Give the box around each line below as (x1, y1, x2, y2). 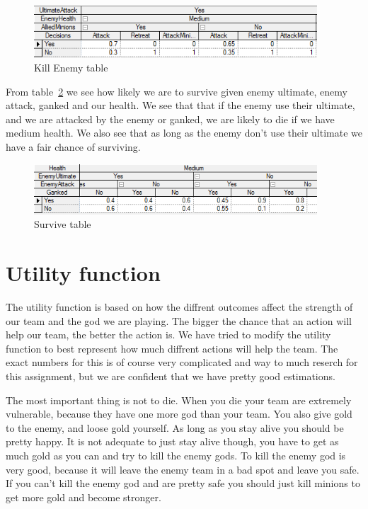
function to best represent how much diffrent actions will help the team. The (6, 341, 338, 355)
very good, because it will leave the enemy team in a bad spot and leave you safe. (6, 462, 360, 476)
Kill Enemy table (34, 60, 108, 75)
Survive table (34, 217, 91, 231)
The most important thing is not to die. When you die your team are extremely (6, 392, 352, 407)
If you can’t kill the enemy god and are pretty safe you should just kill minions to (6, 476, 360, 491)
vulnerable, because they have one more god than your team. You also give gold (6, 406, 352, 421)
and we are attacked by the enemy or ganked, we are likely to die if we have (6, 111, 335, 126)
